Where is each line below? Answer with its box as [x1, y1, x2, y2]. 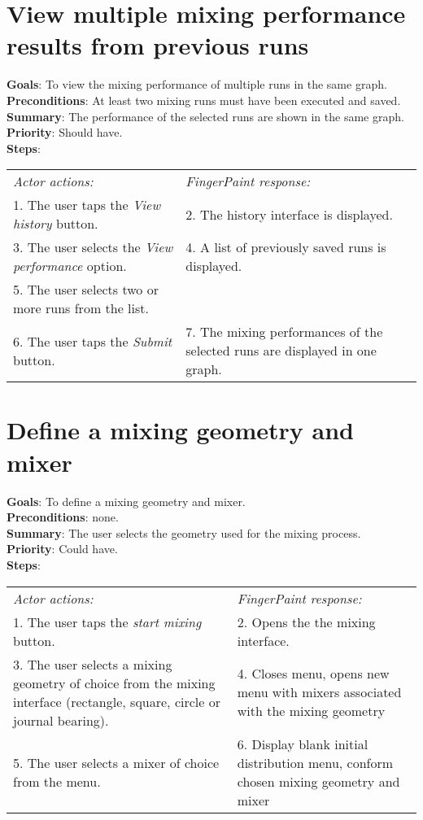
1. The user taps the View [13, 195, 161, 215]
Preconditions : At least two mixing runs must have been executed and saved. [7, 91, 401, 108]
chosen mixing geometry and [237, 771, 400, 791]
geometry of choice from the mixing [13, 673, 216, 692]
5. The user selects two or [13, 280, 159, 299]
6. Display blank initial [237, 734, 368, 753]
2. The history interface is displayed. [185, 204, 393, 224]
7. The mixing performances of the [185, 322, 383, 342]
